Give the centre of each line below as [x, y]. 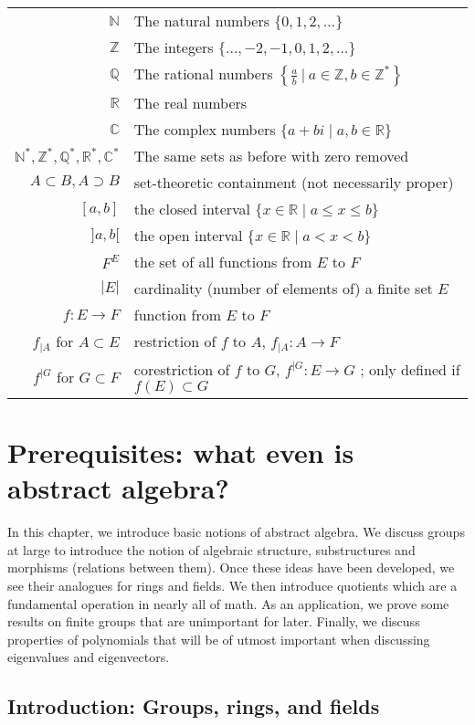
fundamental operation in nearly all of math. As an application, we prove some [228, 603]
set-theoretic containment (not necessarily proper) [294, 182]
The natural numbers [201, 21]
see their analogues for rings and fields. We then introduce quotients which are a [232, 586]
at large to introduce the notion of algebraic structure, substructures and [211, 549]
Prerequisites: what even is [181, 452]
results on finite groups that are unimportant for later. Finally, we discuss [214, 621]
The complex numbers [205, 129]
